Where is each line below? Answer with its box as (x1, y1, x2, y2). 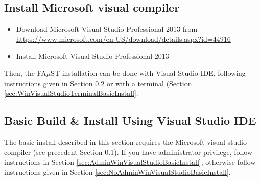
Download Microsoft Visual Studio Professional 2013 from (16, 23, 198, 34)
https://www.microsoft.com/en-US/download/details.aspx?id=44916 (16, 33, 231, 44)
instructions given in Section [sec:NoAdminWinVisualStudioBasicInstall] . (4, 166, 231, 177)
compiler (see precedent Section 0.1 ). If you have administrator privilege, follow (4, 146, 253, 157)
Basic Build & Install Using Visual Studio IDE (4, 113, 256, 128)
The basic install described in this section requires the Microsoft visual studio (4, 136, 247, 147)
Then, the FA (4, 67, 46, 78)
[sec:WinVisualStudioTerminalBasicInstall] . (4, 88, 138, 98)
